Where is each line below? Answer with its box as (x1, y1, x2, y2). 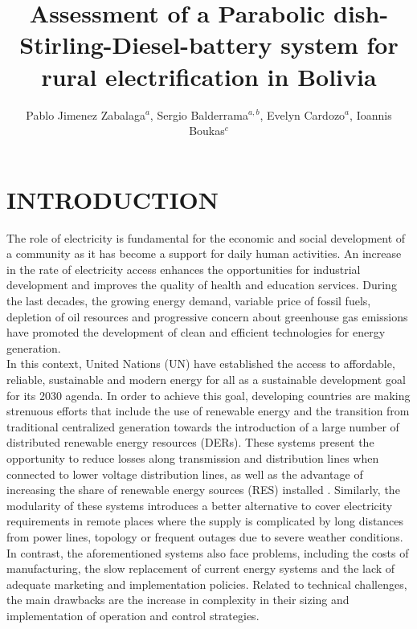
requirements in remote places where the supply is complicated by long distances (6, 513, 404, 529)
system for (280, 28, 399, 61)
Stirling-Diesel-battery (19, 28, 272, 61)
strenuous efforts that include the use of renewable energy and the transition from (6, 402, 410, 419)
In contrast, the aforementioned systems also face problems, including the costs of (6, 544, 409, 561)
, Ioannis (350, 106, 392, 123)
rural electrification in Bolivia (41, 59, 377, 92)
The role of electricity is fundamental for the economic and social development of (6, 229, 406, 246)
